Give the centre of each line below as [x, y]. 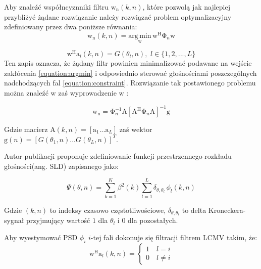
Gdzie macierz [26, 129]
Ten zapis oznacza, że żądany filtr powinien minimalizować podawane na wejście [128, 63]
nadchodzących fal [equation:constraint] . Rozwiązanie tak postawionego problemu [130, 83]
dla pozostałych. [153, 220]
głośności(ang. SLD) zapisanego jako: [61, 166]
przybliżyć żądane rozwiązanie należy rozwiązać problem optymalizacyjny [118, 16]
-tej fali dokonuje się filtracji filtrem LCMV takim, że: [174, 237]
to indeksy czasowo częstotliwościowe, [108, 210]
